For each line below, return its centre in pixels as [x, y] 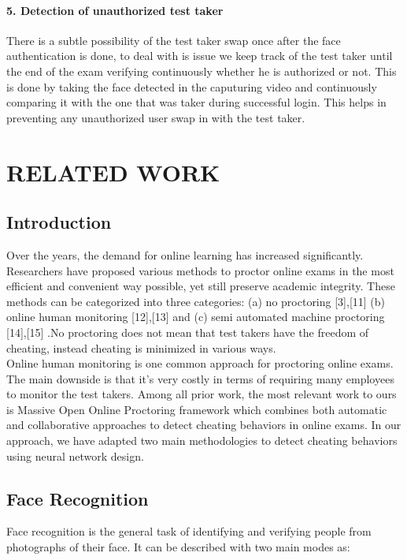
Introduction [59, 222]
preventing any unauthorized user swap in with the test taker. [156, 117]
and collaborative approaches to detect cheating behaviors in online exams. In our [204, 425]
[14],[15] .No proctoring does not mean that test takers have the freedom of [188, 332]
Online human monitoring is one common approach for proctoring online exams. [200, 363]
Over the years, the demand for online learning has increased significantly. [185, 254]
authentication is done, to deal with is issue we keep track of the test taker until [200, 56]
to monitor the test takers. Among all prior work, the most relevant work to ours [202, 394]
